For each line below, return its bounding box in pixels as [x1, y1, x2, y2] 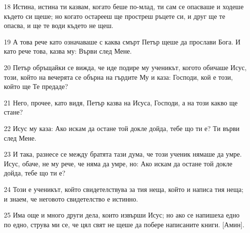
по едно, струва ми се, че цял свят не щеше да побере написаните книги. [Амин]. [4, 219, 245, 229]
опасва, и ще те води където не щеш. [4, 20, 114, 30]
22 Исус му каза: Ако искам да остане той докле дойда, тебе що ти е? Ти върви [4, 123, 240, 133]
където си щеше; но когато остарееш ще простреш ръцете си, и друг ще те [4, 11, 225, 21]
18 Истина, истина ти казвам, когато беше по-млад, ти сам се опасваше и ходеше [4, 1, 244, 11]
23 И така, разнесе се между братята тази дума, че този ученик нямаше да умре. [4, 149, 242, 159]
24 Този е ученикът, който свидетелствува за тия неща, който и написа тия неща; [4, 184, 244, 194]
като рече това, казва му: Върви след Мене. [4, 46, 132, 56]
